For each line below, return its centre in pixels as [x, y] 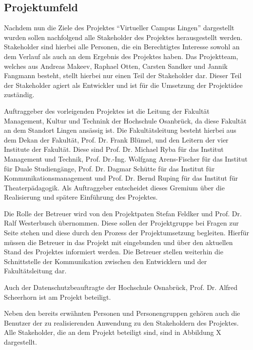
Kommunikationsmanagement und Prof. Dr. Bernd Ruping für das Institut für [121, 178]
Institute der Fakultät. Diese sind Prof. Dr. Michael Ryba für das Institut [114, 149]
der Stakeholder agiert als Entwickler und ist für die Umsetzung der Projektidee [123, 85]
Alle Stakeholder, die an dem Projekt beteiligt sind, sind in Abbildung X [113, 332]
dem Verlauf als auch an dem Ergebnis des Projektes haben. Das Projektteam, [121, 56]
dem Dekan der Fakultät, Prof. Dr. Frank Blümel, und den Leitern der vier [116, 139]
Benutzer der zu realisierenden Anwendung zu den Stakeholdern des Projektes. [121, 322]
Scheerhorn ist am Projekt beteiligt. [58, 297]
